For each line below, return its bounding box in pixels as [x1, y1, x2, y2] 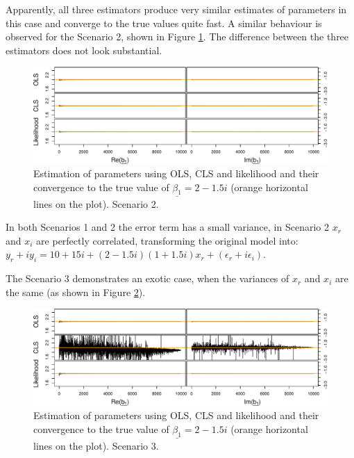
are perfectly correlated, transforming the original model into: [36, 233, 298, 247]
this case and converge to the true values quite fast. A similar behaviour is [6, 15, 322, 30]
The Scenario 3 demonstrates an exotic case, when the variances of [6, 271, 289, 286]
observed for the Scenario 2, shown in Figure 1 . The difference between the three [6, 29, 349, 44]
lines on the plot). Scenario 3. [33, 438, 159, 452]
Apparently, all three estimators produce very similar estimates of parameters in [6, 2, 347, 16]
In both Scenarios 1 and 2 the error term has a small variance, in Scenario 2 [6, 220, 329, 234]
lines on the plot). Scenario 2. [33, 196, 159, 211]
